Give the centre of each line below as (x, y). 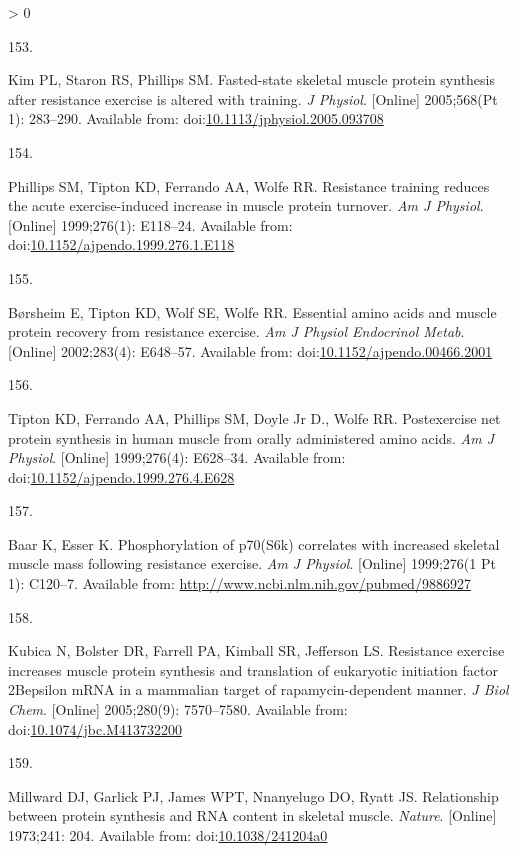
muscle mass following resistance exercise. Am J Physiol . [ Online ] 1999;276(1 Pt (252, 563)
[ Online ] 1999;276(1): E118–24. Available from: (150, 224)
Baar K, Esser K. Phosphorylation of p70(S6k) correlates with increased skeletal (254, 543)
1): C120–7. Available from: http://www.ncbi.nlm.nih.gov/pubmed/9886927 (239, 583)
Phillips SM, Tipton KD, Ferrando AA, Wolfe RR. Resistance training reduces (249, 185)
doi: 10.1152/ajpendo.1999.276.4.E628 (121, 476)
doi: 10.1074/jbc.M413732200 (95, 728)
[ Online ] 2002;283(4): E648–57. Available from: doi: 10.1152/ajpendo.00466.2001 (250, 350)
